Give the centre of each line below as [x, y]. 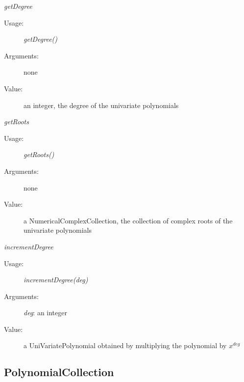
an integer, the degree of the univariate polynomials [101, 105]
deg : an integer [45, 313]
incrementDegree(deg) [56, 280]
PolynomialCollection [59, 372]
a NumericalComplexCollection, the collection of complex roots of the [128, 220]
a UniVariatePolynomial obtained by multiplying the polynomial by [125, 345]
